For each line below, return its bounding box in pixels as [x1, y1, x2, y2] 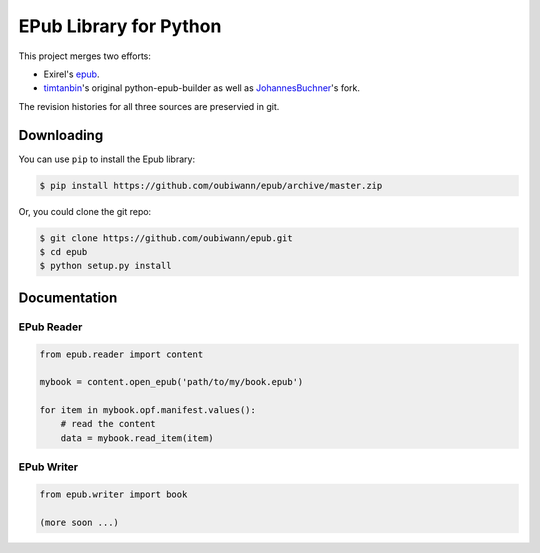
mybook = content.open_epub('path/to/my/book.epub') [39, 376, 304, 388]
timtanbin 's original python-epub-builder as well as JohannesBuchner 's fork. [43, 82, 360, 94]
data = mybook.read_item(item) [60, 432, 214, 444]
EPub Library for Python [18, 15, 222, 37]
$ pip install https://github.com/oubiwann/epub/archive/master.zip [39, 180, 383, 191]
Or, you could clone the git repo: [18, 205, 152, 217]
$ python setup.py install [39, 260, 172, 272]
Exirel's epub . [43, 68, 100, 80]
